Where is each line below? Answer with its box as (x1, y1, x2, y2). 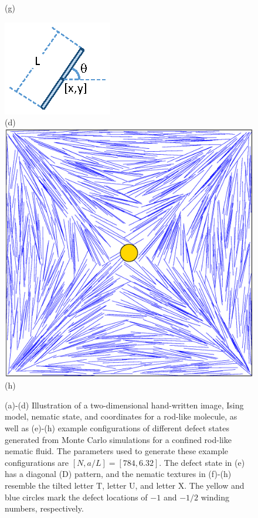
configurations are (5, 456, 69, 468)
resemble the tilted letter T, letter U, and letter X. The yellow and (5, 479, 245, 491)
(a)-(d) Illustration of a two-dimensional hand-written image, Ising (5, 398, 244, 411)
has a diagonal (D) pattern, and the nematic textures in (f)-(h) (5, 468, 232, 480)
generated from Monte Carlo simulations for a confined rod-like (5, 433, 232, 445)
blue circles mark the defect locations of (5, 490, 148, 503)
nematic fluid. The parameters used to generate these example (5, 445, 229, 457)
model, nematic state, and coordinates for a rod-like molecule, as (5, 410, 237, 422)
